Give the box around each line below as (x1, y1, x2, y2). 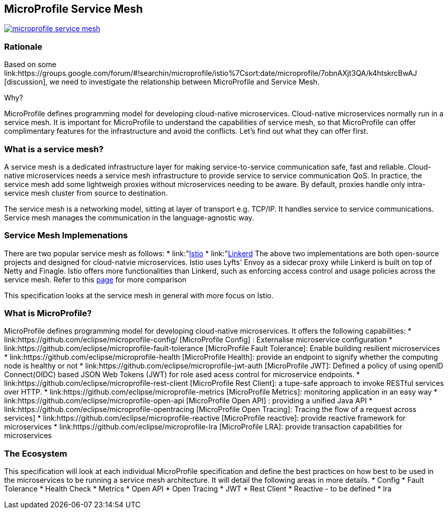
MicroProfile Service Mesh (4, 3, 143, 15)
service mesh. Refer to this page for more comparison (4, 275, 187, 284)
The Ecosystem (4, 448, 67, 459)
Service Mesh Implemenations (4, 230, 128, 241)
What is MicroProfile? (4, 308, 92, 319)
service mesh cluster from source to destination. (4, 188, 168, 197)
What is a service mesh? (4, 143, 104, 154)
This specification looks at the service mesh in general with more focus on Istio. (4, 291, 274, 300)
